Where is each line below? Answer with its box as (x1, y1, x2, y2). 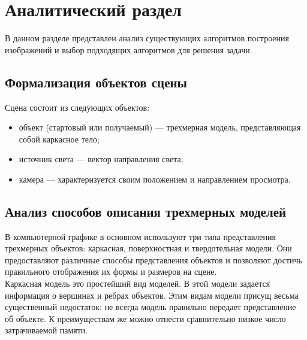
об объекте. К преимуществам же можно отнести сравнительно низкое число (5, 312, 286, 324)
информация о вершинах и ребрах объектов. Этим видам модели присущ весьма (5, 289, 299, 301)
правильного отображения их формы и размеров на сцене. (5, 265, 217, 278)
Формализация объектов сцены (5, 72, 187, 91)
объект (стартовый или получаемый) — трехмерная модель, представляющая (19, 121, 301, 133)
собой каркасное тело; (19, 132, 100, 145)
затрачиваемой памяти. (5, 324, 88, 336)
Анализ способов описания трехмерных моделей (5, 202, 287, 220)
